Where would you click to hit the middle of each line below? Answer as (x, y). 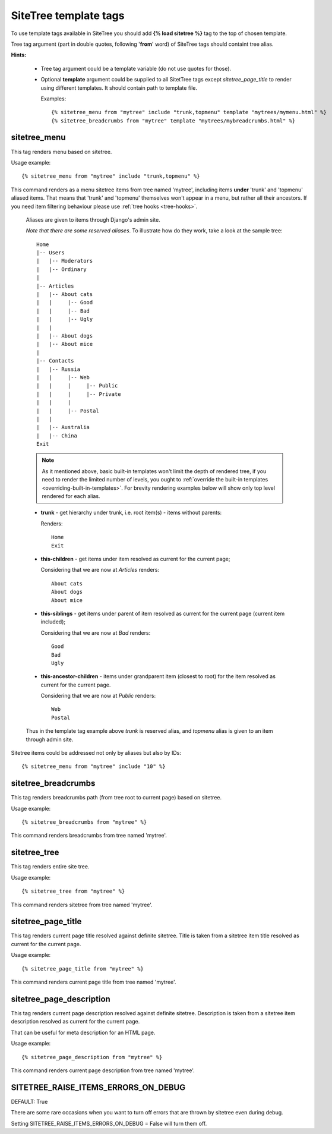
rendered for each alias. (71, 496)
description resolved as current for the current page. (75, 1022)
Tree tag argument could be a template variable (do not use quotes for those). (136, 68)
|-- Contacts (55, 361)
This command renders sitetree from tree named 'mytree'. (82, 905)
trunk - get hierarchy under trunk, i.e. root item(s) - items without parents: (131, 513)
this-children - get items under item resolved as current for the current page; (135, 559)
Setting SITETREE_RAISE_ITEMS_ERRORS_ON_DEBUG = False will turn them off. (109, 1123)
